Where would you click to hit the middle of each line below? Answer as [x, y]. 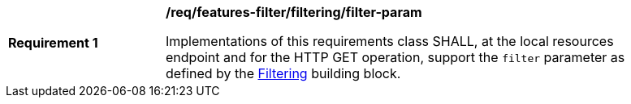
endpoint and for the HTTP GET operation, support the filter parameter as [395, 57]
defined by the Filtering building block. [283, 73]
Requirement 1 [53, 43]
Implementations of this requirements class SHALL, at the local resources [390, 41]
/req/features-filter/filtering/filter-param [294, 12]
